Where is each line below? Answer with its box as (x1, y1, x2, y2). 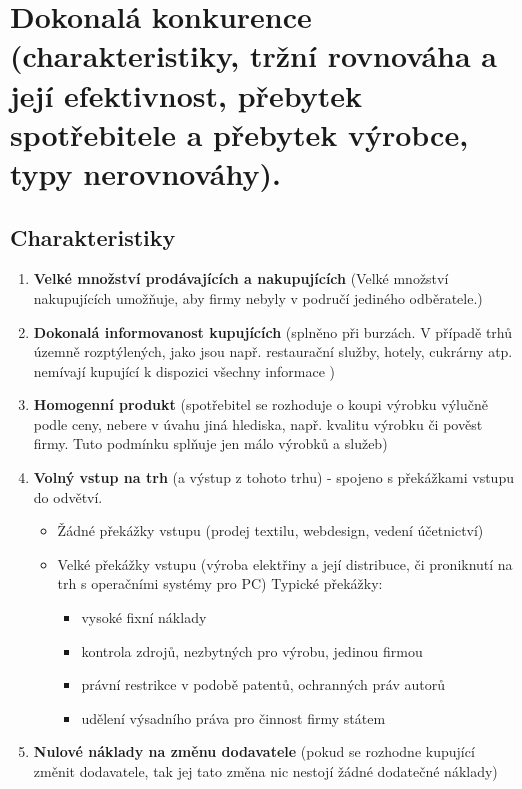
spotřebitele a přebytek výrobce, (10, 113, 469, 154)
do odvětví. (33, 486, 103, 507)
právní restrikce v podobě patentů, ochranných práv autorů (81, 674, 445, 695)
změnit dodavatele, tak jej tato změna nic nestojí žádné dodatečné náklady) (33, 761, 498, 782)
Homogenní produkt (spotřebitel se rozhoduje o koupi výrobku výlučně (33, 394, 488, 415)
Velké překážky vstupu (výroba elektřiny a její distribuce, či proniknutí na (57, 553, 513, 574)
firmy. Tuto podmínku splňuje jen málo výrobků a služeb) (33, 433, 388, 454)
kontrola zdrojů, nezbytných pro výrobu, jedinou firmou (81, 640, 423, 661)
